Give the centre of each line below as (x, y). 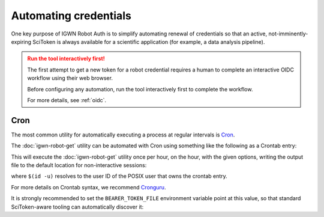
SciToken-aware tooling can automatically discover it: (77, 207)
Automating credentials (71, 16)
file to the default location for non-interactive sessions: (79, 165)
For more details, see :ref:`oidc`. (67, 100)
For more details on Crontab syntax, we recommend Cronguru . (88, 187)
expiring (21, 41)
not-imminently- (288, 34)
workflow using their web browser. (70, 78)
